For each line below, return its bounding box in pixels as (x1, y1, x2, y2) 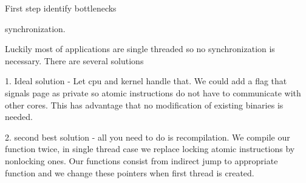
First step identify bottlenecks (5, 2, 117, 14)
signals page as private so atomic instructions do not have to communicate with (5, 86, 301, 99)
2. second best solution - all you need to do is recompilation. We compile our (5, 130, 290, 143)
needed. (5, 110, 33, 123)
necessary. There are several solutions (5, 54, 144, 67)
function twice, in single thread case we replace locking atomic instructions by (5, 142, 295, 155)
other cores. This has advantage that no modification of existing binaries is (5, 98, 284, 111)
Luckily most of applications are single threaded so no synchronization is (5, 42, 275, 55)
